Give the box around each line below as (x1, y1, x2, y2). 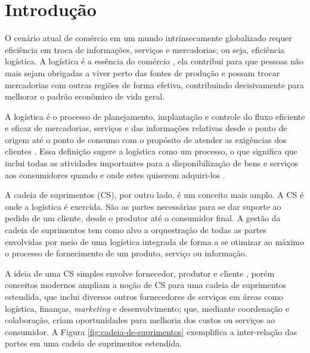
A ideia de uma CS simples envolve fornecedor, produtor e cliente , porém (5, 267, 275, 279)
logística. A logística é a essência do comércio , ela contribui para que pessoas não (5, 55, 303, 67)
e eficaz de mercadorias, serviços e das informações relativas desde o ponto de (5, 122, 287, 134)
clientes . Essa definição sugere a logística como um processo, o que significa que (5, 145, 297, 157)
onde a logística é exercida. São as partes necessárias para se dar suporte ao (5, 200, 281, 212)
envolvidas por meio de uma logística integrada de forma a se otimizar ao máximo (5, 235, 305, 247)
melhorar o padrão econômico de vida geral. (5, 90, 165, 103)
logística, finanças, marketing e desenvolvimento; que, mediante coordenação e (5, 302, 290, 314)
